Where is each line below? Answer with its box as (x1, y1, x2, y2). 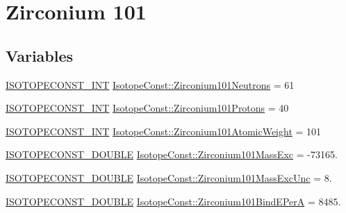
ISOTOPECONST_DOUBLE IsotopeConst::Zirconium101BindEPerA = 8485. (6, 194, 341, 208)
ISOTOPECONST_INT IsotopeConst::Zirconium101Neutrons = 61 (6, 77, 295, 92)
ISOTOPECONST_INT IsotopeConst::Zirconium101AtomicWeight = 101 (6, 123, 322, 138)
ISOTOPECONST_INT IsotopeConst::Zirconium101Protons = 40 (6, 101, 289, 115)
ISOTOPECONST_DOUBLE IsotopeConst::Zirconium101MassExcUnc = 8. (6, 170, 332, 185)
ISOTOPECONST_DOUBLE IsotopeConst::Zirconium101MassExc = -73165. (6, 147, 338, 162)
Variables (6, 44, 74, 66)
